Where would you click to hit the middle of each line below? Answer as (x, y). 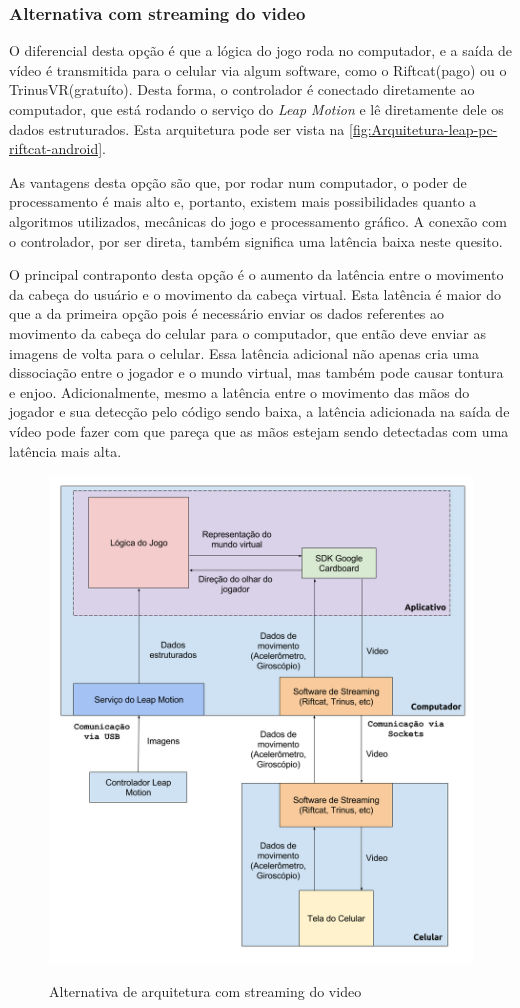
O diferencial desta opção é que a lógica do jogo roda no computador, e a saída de (261, 50)
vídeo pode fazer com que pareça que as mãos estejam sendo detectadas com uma (259, 430)
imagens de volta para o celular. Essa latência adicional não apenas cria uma (244, 352)
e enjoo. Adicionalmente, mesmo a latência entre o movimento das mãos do (239, 391)
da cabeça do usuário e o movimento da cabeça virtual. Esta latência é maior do (255, 293)
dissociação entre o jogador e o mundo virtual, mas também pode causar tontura (256, 372)
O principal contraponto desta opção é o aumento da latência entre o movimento (256, 274)
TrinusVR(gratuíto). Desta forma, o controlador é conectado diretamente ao (242, 89)
